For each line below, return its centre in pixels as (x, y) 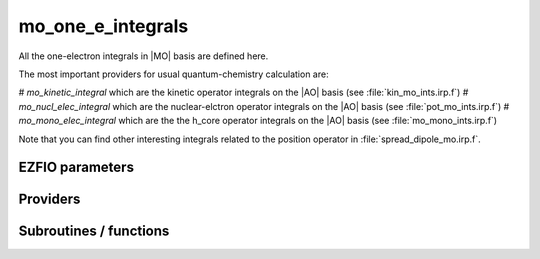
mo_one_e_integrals (103, 26)
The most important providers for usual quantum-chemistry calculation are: (173, 74)
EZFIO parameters (76, 167)
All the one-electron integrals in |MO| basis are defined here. (143, 56)
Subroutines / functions (94, 231)
